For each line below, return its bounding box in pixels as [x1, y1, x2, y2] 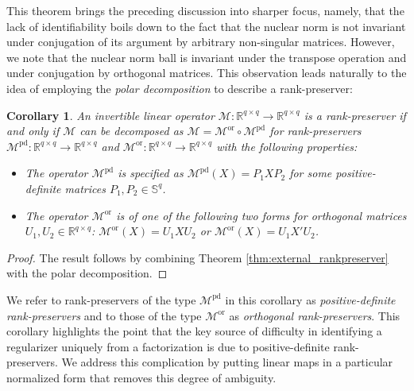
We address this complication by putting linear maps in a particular [61, 354, 393, 370]
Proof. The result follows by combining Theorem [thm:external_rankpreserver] [6, 249, 389, 265]
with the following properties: [216, 137, 358, 154]
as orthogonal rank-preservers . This [229, 307, 400, 323]
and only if [6, 122, 60, 139]
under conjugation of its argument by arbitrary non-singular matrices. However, [6, 33, 395, 50]
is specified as [118, 165, 184, 181]
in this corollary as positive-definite [225, 291, 396, 308]
